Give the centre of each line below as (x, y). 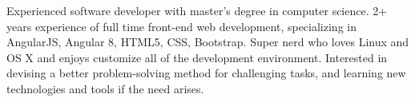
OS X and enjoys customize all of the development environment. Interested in (197, 57)
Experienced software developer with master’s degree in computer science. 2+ (197, 10)
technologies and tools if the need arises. (105, 88)
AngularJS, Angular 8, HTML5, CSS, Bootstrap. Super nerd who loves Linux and (208, 42)
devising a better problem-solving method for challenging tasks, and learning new (206, 73)
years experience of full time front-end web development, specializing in (181, 26)
